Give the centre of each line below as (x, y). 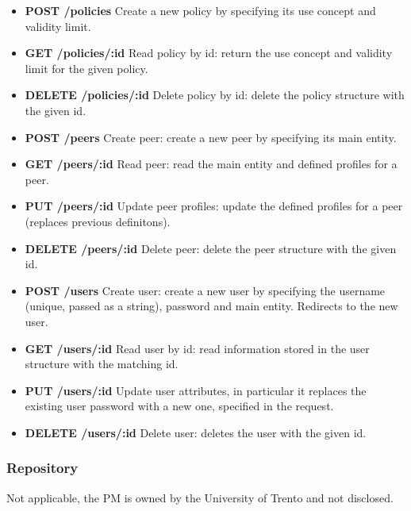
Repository (42, 468)
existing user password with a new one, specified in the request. (179, 406)
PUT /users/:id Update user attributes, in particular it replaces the (196, 390)
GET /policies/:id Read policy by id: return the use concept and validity (209, 53)
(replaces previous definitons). (98, 221)
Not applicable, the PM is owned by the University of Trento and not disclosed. (200, 497)
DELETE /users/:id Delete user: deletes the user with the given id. (196, 432)
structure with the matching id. (102, 364)
